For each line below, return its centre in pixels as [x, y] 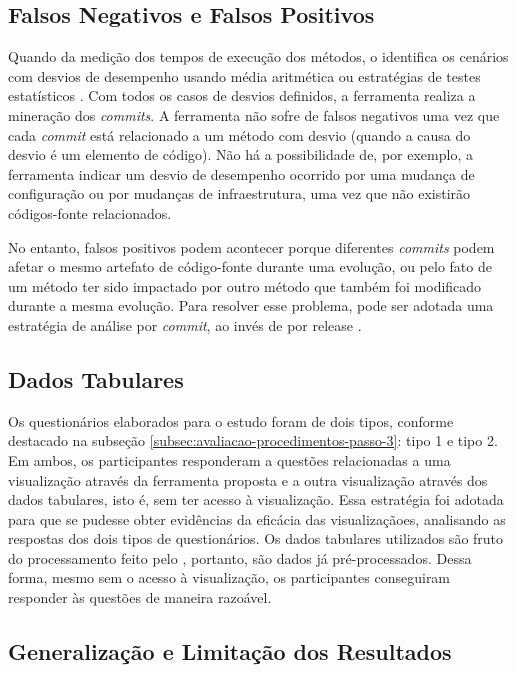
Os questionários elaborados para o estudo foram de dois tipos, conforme [231, 420]
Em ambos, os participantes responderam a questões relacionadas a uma [229, 459]
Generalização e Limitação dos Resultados [230, 651]
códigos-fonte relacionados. [90, 212]
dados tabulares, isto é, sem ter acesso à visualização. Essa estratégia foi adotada [256, 499]
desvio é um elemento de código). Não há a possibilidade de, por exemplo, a [240, 154]
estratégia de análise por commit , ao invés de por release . [185, 324]
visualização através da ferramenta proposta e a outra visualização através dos [248, 479]
